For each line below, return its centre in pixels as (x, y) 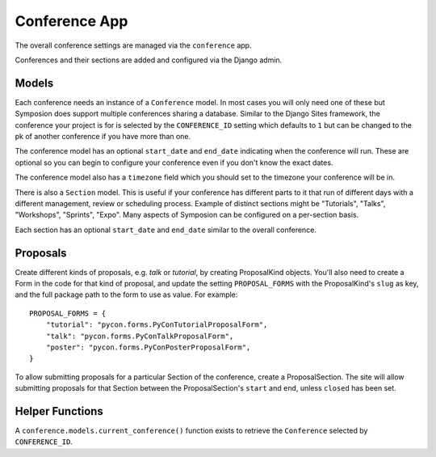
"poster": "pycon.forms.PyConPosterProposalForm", (148, 347)
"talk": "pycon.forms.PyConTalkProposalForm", (140, 336)
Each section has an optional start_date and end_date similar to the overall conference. (166, 230)
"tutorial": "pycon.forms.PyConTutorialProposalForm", (157, 325)
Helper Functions (59, 411)
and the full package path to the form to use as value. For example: (126, 294)
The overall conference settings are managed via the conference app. (133, 45)
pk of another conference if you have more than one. (103, 137)
